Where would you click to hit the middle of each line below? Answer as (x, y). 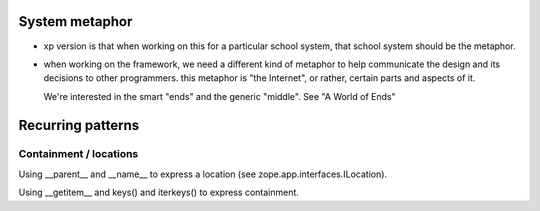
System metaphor (75, 21)
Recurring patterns (79, 125)
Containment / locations (78, 154)
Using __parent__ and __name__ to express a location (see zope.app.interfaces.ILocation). (203, 174)
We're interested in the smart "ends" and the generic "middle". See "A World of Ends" (219, 96)
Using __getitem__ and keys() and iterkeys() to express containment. (159, 192)
